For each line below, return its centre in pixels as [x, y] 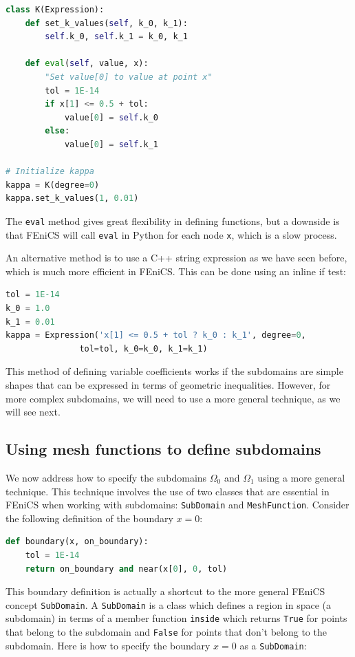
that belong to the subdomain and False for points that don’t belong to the [166, 632]
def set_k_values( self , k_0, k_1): [106, 23]
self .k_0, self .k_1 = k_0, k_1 [116, 37]
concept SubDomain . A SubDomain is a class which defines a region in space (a [169, 604]
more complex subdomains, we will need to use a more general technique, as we [173, 398]
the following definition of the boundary [89, 518]
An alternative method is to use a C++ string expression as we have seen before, [176, 258]
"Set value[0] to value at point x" [129, 77]
